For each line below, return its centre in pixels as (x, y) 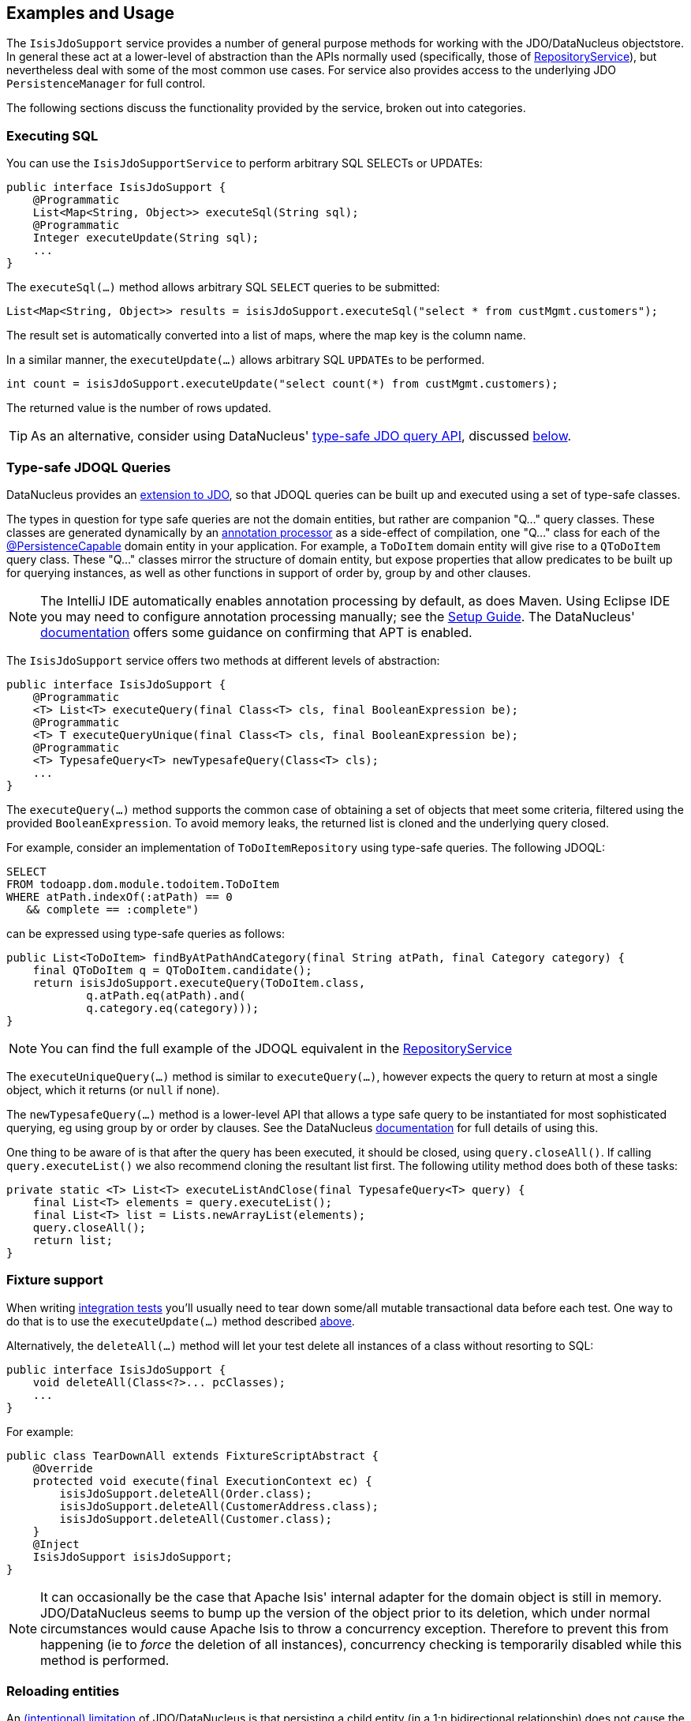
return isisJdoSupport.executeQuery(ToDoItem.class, (199, 982)
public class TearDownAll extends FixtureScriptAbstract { (193, 1455)
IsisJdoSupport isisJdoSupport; (133, 1556)
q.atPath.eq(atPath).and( (166, 995)
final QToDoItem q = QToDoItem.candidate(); (172, 970)
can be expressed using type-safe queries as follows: (146, 933)
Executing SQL (52, 135)
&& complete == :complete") (113, 909)
